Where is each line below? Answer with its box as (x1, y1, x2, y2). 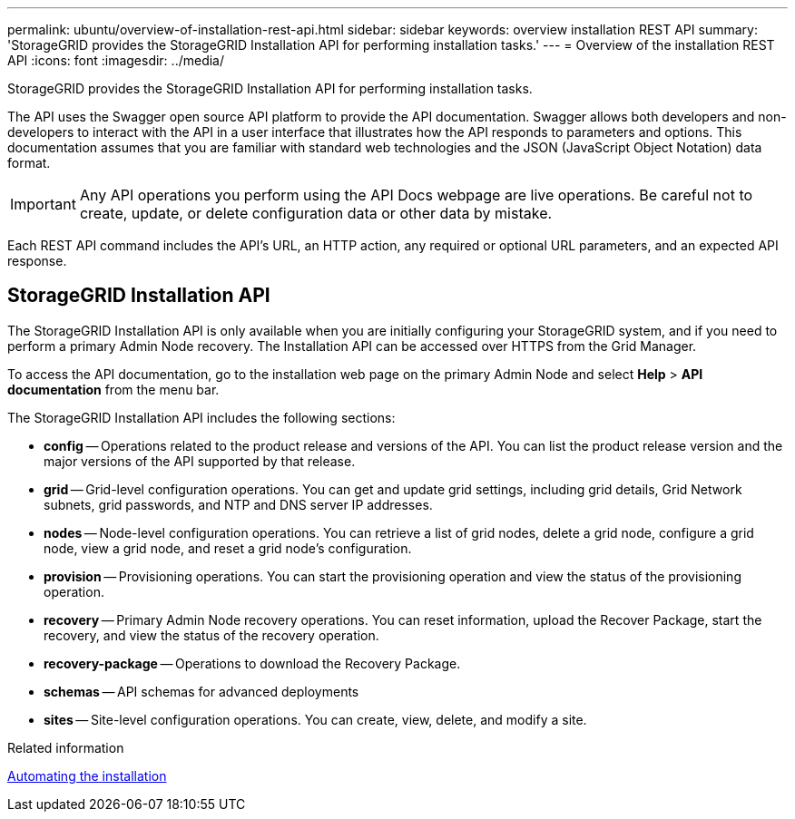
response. (7, 253, 67, 268)
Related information (7, 739, 124, 756)
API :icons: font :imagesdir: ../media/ (7, 53, 224, 68)
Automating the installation (7, 767, 167, 784)
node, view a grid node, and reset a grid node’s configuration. (44, 540, 412, 556)
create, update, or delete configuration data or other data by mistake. (79, 204, 553, 222)
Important (10, 195, 76, 213)
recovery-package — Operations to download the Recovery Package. (44, 655, 461, 671)
